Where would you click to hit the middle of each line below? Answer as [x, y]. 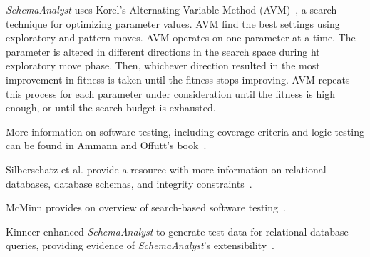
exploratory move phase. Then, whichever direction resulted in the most [163, 65]
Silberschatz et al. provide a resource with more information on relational [166, 169]
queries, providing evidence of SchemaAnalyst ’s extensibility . [140, 245]
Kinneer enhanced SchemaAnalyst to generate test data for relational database [177, 231]
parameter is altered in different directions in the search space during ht [163, 51]
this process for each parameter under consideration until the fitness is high [170, 93]
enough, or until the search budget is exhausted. [111, 107]
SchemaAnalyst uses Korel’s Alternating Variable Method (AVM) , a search [171, 9]
